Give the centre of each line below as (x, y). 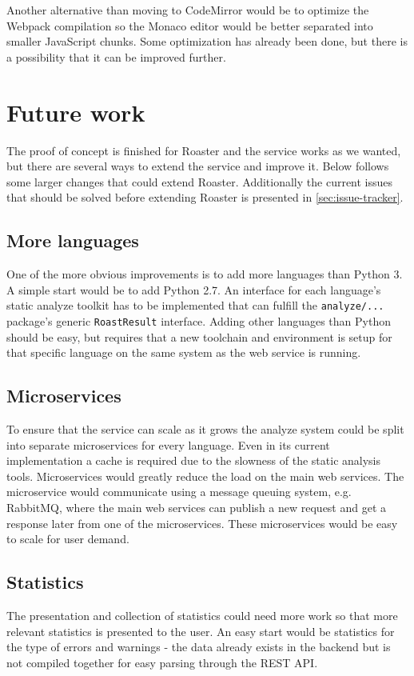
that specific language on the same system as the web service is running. (184, 352)
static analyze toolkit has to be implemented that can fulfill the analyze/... (195, 305)
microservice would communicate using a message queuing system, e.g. (179, 492)
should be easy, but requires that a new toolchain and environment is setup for (199, 336)
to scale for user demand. (68, 539)
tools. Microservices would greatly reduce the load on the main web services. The (205, 476)
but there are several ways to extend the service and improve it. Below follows (198, 166)
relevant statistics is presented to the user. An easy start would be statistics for (201, 631)
